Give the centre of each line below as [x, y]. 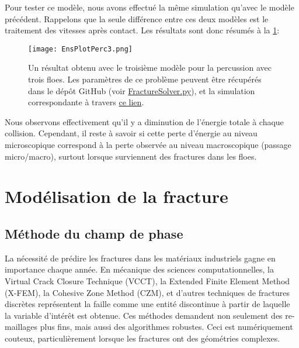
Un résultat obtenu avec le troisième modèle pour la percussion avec [150, 68]
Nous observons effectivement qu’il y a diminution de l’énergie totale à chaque [144, 121]
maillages [21, 327]
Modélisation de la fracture [117, 196]
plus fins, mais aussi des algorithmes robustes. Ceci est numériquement [166, 327]
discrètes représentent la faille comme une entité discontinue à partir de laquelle [147, 304]
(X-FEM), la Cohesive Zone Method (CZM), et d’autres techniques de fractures [147, 292]
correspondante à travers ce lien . [86, 102]
